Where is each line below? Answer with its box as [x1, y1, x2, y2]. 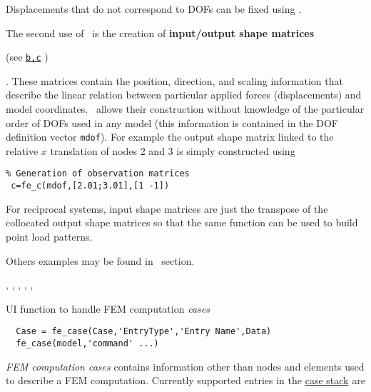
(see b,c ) [6, 49, 49, 64]
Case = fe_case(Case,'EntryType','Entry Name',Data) [16, 326, 272, 337]
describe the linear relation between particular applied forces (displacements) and [6, 87, 362, 102]
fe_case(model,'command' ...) [16, 338, 159, 348]
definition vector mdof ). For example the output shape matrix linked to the [6, 129, 334, 144]
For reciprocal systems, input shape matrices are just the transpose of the [6, 201, 328, 216]
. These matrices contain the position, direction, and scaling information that [6, 73, 343, 88]
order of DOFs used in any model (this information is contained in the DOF [6, 115, 338, 130]
